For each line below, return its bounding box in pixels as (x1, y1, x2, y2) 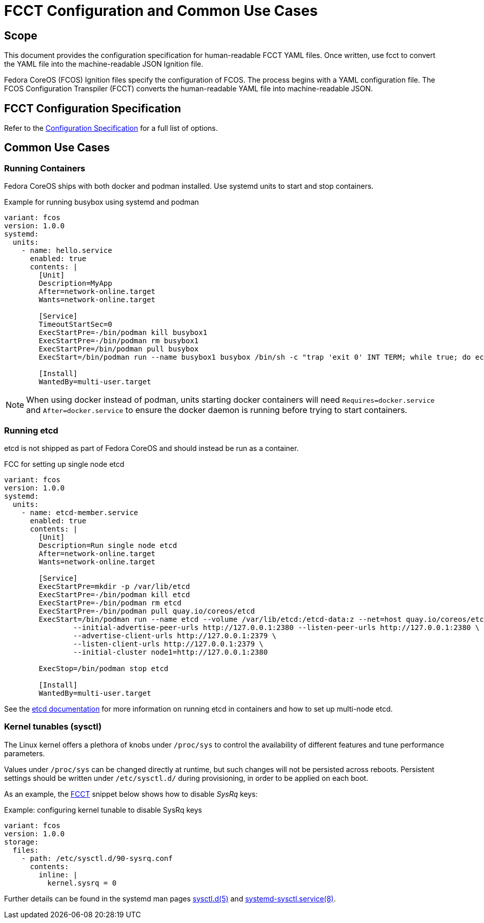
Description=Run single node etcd (38, 541, 177, 549)
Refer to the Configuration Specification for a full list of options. (4, 124, 218, 133)
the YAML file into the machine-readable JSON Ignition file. (4, 60, 204, 69)
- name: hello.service (21, 246, 112, 255)
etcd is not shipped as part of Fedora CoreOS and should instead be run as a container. (4, 443, 299, 453)
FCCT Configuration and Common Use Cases (4, 2, 318, 19)
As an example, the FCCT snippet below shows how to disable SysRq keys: (4, 789, 258, 798)
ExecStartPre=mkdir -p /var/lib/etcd (38, 582, 190, 591)
